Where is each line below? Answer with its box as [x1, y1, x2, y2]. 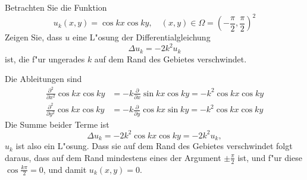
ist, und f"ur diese [237, 151, 302, 163]
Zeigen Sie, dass [5, 31, 62, 43]
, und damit [43, 163, 87, 175]
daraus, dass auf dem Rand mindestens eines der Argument [5, 151, 221, 163]
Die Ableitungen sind [5, 72, 82, 85]
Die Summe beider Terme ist [5, 118, 109, 130]
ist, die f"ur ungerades [5, 52, 85, 65]
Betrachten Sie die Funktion [5, 1, 107, 13]
